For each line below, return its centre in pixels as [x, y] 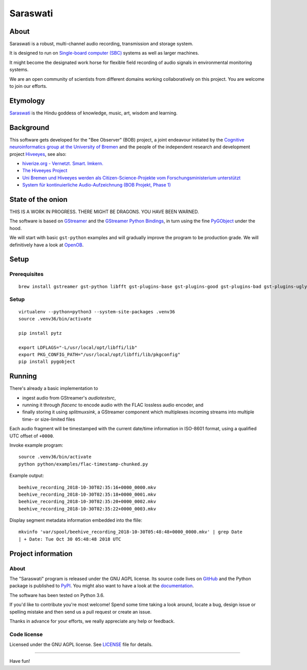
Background [29, 128]
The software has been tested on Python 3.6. [57, 595]
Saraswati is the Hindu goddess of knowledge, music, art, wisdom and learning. [93, 113]
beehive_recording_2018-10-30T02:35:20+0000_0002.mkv [87, 502]
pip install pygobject [47, 362]
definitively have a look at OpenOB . [47, 245]
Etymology [27, 100]
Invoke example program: [36, 445]
